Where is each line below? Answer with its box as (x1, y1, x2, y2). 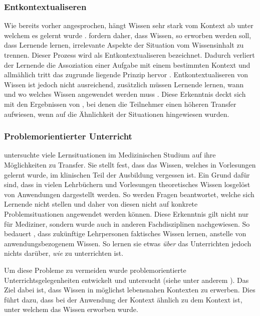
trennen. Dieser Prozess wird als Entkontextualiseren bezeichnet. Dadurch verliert (4, 50, 255, 60)
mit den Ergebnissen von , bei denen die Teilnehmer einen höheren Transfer (4, 98, 236, 109)
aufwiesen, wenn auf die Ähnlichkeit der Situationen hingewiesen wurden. (4, 108, 229, 119)
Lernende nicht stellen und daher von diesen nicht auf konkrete (4, 199, 198, 209)
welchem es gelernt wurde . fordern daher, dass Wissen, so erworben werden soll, (4, 30, 251, 40)
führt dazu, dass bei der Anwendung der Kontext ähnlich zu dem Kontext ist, (4, 294, 242, 304)
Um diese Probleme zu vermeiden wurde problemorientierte (4, 264, 186, 275)
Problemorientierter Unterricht (4, 130, 132, 142)
